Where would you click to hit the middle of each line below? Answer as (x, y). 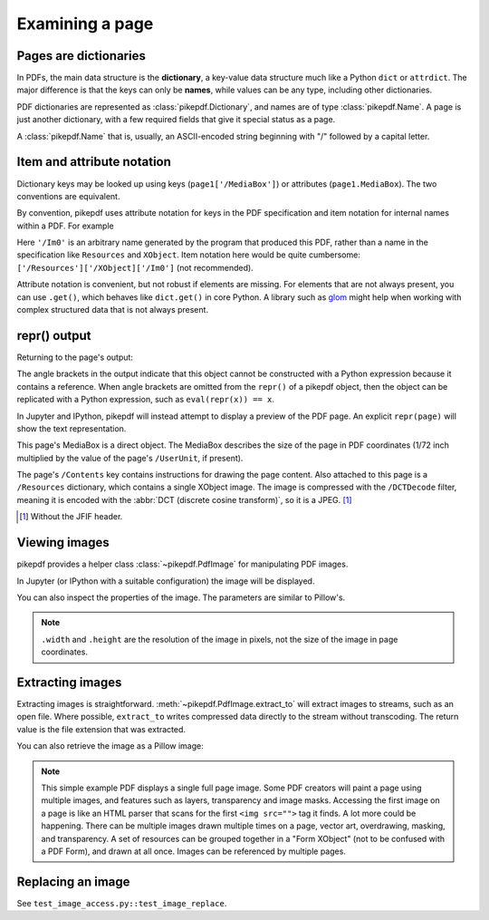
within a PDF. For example (65, 226)
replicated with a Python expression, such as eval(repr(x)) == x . (146, 400)
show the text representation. (72, 428)
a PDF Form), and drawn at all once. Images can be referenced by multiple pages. (193, 851)
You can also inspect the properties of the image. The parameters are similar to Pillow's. (181, 597)
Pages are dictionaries (81, 56)
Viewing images (63, 542)
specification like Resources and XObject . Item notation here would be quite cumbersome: (189, 255)
